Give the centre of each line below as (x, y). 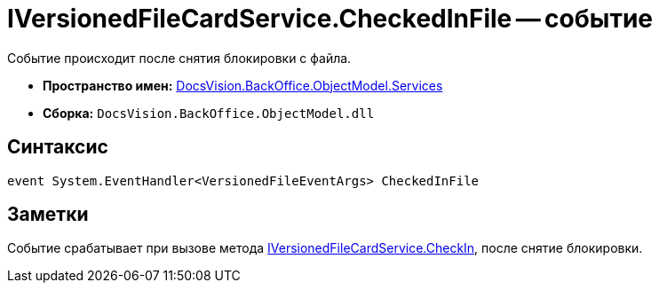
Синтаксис (58, 147)
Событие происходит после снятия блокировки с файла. (179, 58)
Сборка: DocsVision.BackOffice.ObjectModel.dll (209, 113)
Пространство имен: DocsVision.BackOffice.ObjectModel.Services (243, 85)
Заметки (48, 215)
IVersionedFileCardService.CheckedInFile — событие (330, 19)
